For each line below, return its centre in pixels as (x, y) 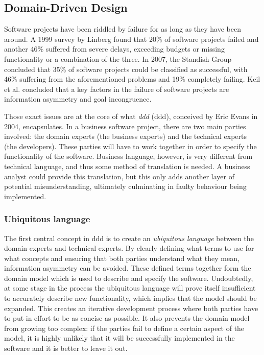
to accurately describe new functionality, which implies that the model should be (130, 298)
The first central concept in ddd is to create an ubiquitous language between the (129, 238)
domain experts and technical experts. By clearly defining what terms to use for (129, 248)
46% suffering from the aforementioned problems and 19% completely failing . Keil (132, 79)
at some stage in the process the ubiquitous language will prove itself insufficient (130, 288)
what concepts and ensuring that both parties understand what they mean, (122, 258)
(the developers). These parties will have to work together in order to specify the (130, 146)
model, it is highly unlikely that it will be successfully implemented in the (119, 338)
